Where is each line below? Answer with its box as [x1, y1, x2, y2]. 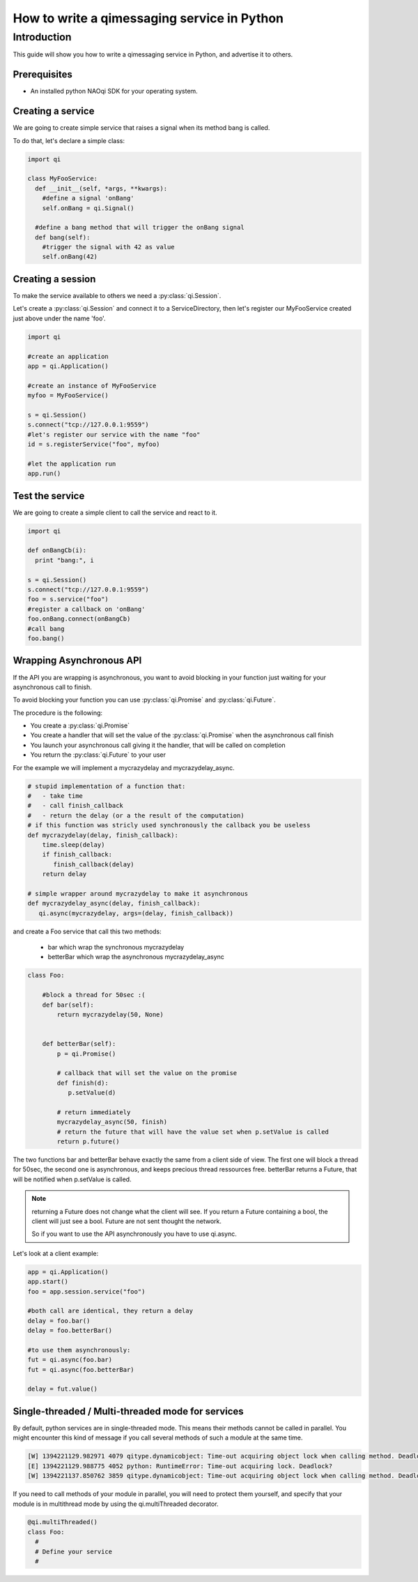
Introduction [13, 31, 72, 43]
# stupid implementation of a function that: [27, 782, 186, 790]
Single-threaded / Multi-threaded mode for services [13, 1405, 244, 1417]
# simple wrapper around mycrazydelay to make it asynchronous [27, 889, 249, 897]
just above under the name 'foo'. [13, 314, 106, 323]
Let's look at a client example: [13, 1249, 99, 1257]
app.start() [27, 1278, 69, 1286]
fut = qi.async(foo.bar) [27, 1356, 113, 1364]
